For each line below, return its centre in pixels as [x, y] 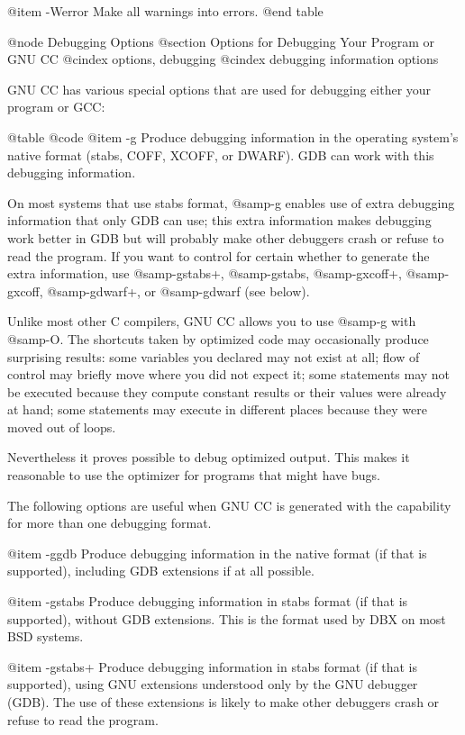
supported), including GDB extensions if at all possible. [161, 571]
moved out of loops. [62, 426]
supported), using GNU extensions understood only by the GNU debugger [213, 684]
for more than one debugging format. [109, 523]
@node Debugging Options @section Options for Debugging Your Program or [221, 41]
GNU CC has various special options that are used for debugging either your [219, 89]
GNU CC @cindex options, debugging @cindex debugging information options [223, 59]
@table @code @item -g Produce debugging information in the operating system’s [233, 136]
